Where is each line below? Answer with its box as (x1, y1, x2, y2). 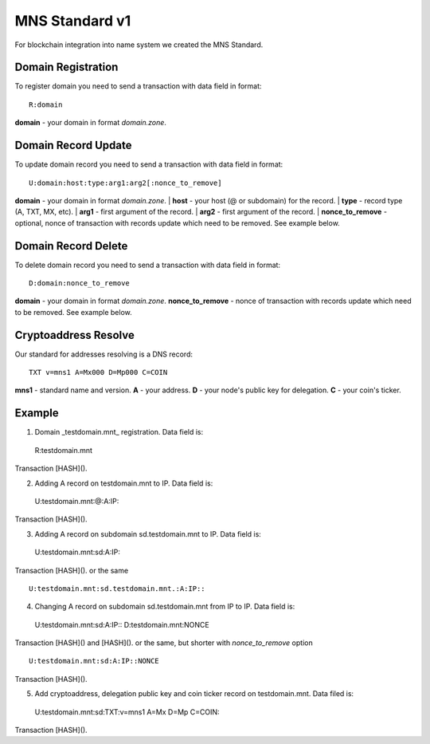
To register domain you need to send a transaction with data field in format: (14, 81, 262, 91)
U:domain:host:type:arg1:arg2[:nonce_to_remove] (29, 178, 222, 187)
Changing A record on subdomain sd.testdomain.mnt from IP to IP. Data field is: (34, 602, 295, 612)
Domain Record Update (14, 139, 132, 152)
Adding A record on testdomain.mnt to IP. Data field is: (34, 478, 213, 488)
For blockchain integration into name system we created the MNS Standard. (14, 40, 264, 49)
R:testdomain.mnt (34, 445, 93, 455)
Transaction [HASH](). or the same (14, 565, 129, 575)
